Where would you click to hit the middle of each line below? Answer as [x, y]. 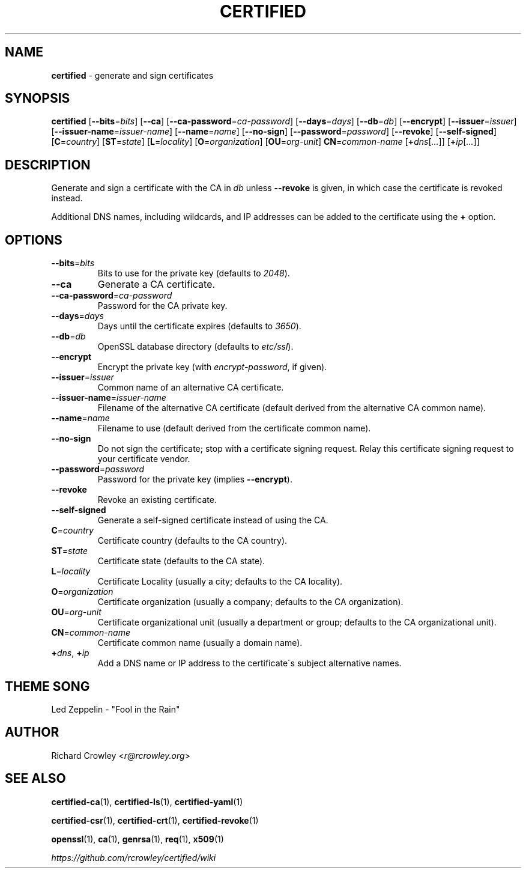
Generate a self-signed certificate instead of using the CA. [213, 520]
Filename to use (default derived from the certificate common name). [234, 428]
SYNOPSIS [38, 99]
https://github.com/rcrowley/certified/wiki [134, 857]
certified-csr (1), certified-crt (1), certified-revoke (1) [155, 820]
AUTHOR [32, 732]
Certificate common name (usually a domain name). [200, 643]
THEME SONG [47, 686]
